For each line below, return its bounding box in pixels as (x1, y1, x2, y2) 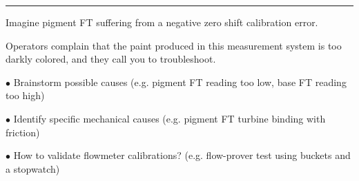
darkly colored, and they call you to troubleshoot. (6, 52, 216, 66)
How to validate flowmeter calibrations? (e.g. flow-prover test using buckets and (13, 148, 351, 162)
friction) (6, 125, 40, 139)
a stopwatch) (6, 161, 60, 175)
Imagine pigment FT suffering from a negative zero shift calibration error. (6, 15, 318, 29)
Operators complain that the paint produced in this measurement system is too (6, 38, 342, 52)
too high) (6, 88, 45, 103)
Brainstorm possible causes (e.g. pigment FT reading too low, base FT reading (13, 74, 347, 89)
